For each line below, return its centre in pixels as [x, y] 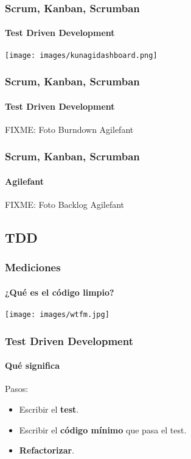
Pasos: [17, 389]
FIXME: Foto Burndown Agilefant [69, 129]
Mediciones [33, 267]
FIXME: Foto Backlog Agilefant [65, 205]
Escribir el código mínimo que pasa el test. [103, 429]
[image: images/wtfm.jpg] [57, 315]
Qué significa [32, 365]
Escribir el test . [49, 409]
